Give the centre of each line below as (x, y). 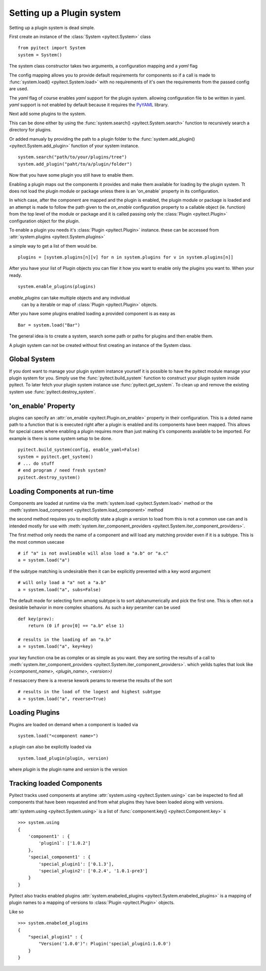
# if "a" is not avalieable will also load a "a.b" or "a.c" (93, 553)
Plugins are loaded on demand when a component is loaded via (74, 724)
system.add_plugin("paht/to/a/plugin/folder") (75, 164)
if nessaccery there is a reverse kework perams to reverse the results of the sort (91, 680)
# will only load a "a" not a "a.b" (62, 583)
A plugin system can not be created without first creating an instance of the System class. (100, 345)
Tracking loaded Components (56, 783)
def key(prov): (36, 619)
